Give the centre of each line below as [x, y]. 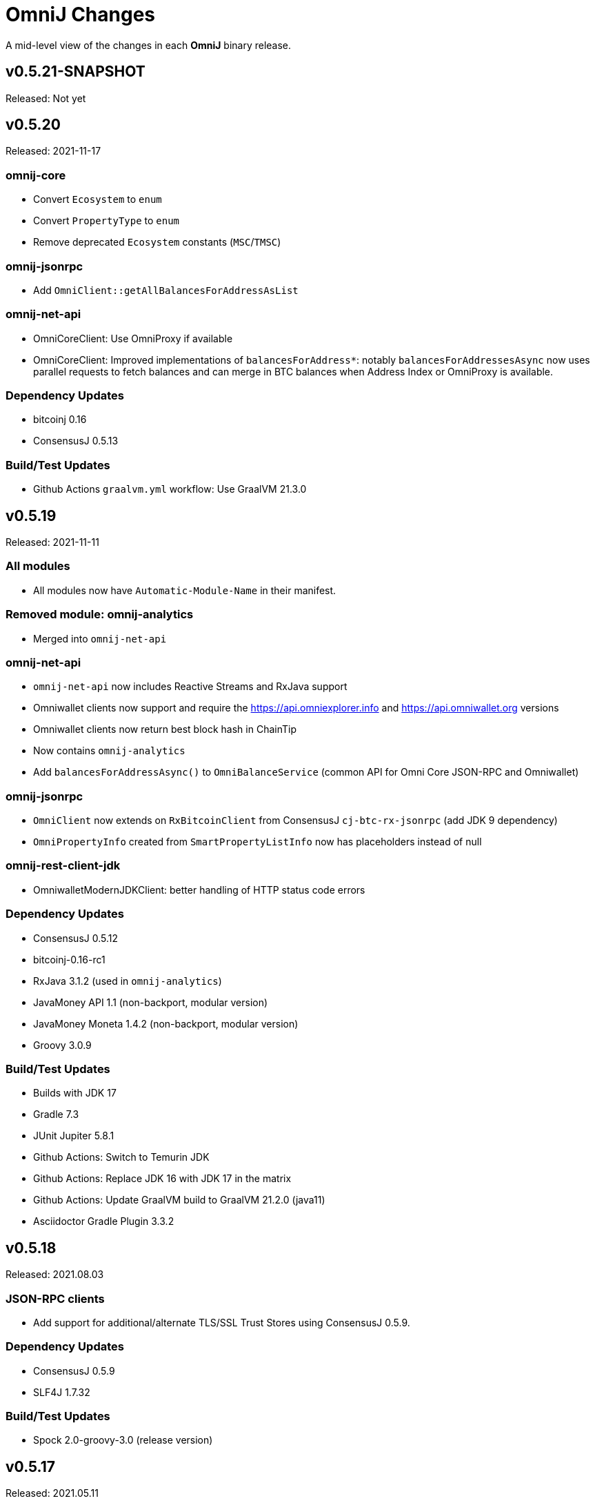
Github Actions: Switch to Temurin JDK [121, 1157]
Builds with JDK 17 [75, 1093]
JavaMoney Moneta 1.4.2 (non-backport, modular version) [166, 1023]
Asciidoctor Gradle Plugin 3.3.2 [104, 1221]
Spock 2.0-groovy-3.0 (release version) [123, 1440]
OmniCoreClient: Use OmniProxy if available [133, 338]
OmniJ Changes [81, 14]
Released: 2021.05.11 [52, 1493]
